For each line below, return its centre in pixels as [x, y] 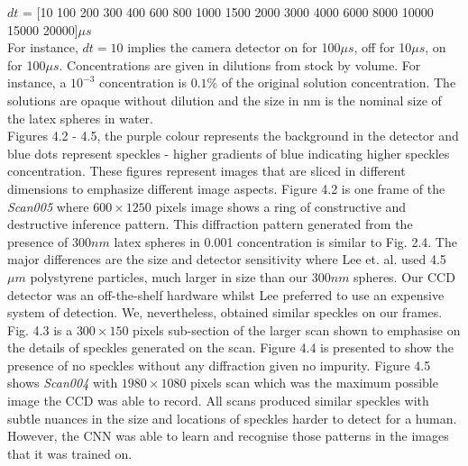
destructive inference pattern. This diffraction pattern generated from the [210, 224]
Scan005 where [48, 206]
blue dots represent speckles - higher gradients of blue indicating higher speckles [229, 153]
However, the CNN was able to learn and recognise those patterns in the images [228, 436]
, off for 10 [383, 47]
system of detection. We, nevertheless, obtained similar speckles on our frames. [225, 312]
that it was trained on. [70, 453]
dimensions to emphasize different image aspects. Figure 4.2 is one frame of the [226, 188]
